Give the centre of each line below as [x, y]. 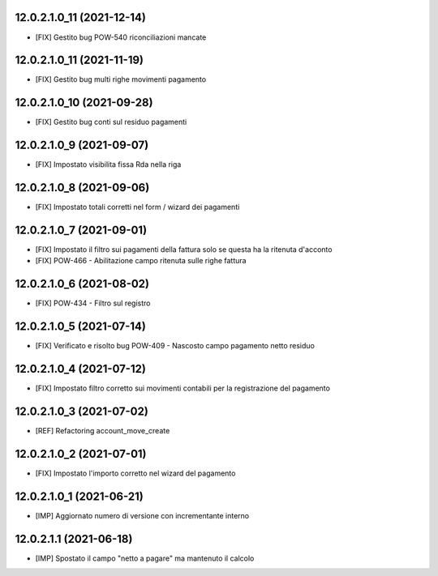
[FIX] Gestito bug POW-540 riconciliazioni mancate [121, 37]
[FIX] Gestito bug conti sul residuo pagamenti [111, 122]
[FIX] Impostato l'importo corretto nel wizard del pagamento [135, 473]
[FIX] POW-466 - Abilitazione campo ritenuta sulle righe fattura [141, 261]
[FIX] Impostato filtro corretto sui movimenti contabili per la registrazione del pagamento [182, 388]
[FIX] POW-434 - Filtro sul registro [93, 303]
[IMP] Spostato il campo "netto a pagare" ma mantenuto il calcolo [145, 558]
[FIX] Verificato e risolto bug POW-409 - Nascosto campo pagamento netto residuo [175, 346]
